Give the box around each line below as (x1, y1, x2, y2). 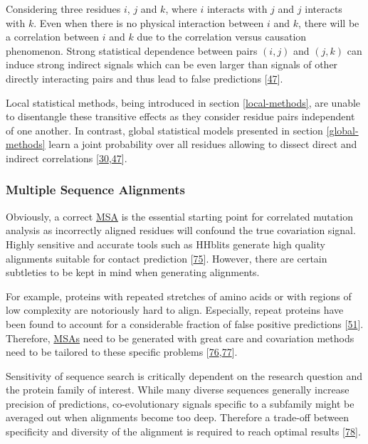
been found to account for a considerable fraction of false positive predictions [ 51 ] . (6, 316, 364, 331)
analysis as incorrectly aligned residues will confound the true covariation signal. (6, 223, 356, 238)
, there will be (298, 15, 359, 30)
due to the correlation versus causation (137, 29, 307, 44)
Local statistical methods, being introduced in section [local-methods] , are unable (6, 95, 361, 110)
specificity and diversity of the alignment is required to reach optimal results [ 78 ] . (6, 424, 361, 439)
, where (165, 1, 197, 16)
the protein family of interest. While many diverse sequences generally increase (6, 382, 349, 397)
